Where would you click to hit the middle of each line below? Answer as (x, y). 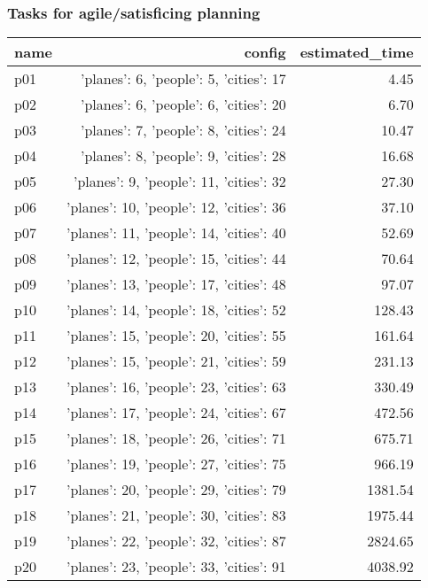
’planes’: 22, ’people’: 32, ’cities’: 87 (176, 541)
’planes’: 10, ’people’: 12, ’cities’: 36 (176, 207)
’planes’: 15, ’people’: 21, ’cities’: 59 (176, 361)
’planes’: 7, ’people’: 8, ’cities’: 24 (183, 130)
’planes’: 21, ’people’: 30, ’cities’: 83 (176, 515)
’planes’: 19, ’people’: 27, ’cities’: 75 (176, 464)
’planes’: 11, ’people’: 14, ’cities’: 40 (176, 233)
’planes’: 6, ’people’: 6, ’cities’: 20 (183, 104)
